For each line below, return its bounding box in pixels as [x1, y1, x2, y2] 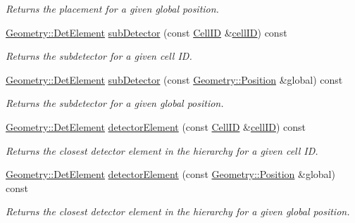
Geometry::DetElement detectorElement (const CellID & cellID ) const [6, 119, 306, 134]
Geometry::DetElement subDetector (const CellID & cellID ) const [6, 25, 287, 39]
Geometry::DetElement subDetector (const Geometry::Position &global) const [6, 72, 343, 87]
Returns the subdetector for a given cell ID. [6, 49, 192, 63]
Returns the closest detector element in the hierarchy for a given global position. [6, 204, 350, 219]
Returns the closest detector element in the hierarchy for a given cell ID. [6, 143, 318, 158]
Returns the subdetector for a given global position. [6, 96, 224, 110]
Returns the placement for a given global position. [6, 1, 219, 15]
